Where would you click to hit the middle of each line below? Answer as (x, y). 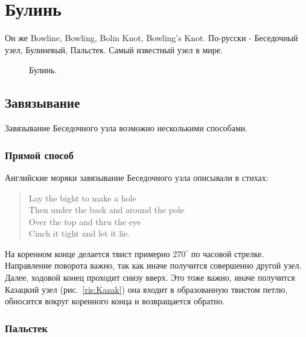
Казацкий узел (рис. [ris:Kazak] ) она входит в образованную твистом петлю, (146, 289)
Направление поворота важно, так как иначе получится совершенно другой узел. (153, 265)
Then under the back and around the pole (106, 210)
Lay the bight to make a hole (82, 198)
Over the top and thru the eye (84, 221)
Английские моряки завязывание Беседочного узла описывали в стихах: (137, 177)
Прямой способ (39, 155)
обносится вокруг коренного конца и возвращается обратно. (115, 301)
